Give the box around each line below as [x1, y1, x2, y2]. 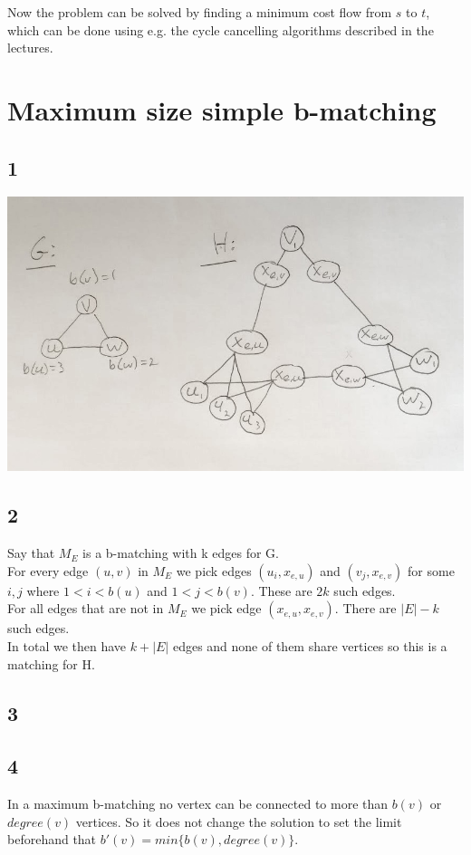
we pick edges [176, 561, 252, 580]
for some [408, 561, 455, 580]
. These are [250, 581, 312, 600]
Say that [7, 543, 55, 562]
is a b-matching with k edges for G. [82, 543, 279, 562]
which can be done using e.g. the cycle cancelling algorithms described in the [7, 20, 434, 39]
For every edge [7, 561, 89, 580]
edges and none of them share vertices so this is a [172, 637, 447, 656]
